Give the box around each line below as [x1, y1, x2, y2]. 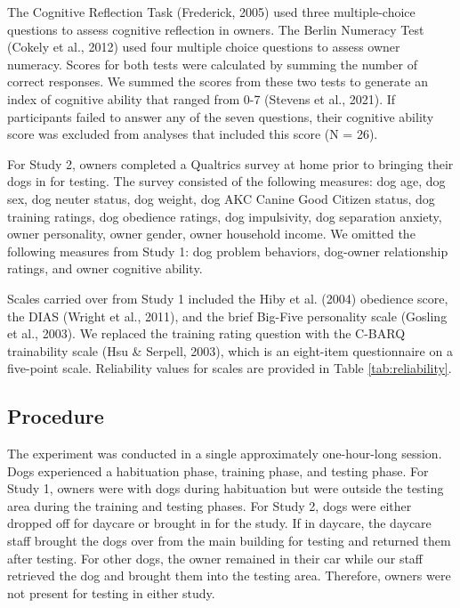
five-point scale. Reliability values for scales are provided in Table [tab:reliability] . [7, 359, 452, 377]
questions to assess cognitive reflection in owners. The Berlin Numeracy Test [7, 20, 424, 38]
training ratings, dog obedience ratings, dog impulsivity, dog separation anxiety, [7, 207, 442, 225]
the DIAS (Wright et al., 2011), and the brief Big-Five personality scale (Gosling [7, 306, 448, 325]
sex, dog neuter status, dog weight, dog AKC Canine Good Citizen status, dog [7, 189, 435, 207]
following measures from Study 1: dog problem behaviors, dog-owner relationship [7, 241, 448, 260]
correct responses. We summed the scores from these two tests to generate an [7, 72, 428, 91]
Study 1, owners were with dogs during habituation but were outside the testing [7, 479, 444, 498]
